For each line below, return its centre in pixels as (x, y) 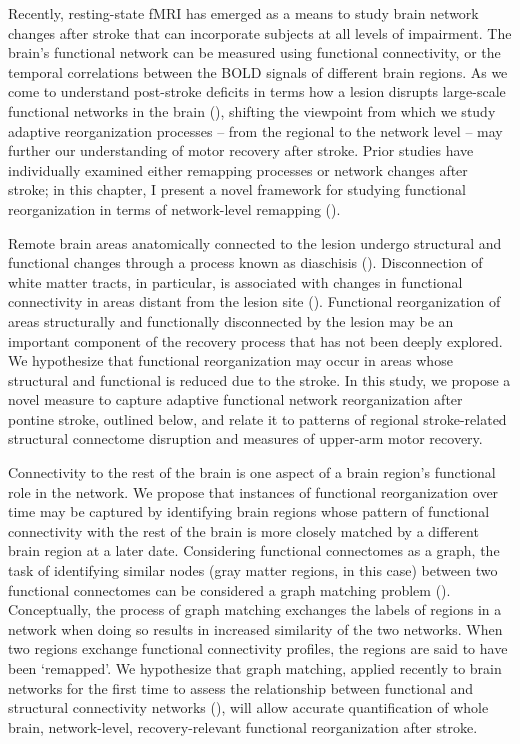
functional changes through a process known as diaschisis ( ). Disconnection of (245, 262)
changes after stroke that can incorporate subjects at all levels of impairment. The (260, 32)
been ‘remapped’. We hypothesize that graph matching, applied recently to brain (255, 668)
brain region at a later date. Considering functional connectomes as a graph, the (254, 550)
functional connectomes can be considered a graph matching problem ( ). (229, 589)
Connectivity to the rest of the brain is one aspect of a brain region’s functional (252, 472)
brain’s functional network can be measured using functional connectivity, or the (254, 52)
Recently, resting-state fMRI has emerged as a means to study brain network (243, 13)
